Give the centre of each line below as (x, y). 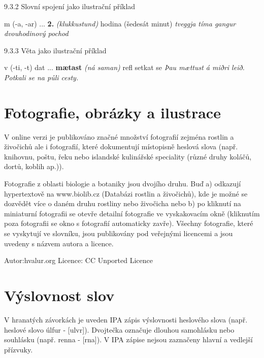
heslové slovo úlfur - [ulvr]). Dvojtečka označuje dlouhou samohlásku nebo (119, 329)
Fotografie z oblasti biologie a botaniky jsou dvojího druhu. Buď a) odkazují (123, 184)
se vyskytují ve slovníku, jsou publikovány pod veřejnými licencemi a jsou (119, 233)
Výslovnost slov (59, 295)
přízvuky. (19, 349)
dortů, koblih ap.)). (34, 166)
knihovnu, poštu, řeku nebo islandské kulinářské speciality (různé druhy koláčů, (128, 156)
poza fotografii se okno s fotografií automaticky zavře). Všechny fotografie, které (129, 223)
